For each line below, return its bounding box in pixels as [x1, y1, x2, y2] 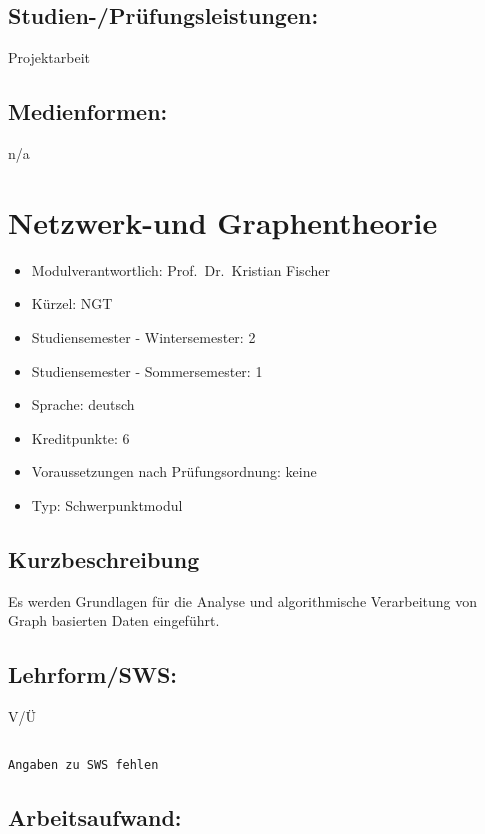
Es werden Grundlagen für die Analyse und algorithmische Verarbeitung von [8, 590, 478, 611]
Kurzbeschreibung [8, 543, 200, 574]
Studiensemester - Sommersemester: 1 [31, 360, 263, 381]
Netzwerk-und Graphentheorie [8, 201, 438, 242]
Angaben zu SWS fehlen [8, 758, 159, 773]
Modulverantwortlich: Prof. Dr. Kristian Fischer [31, 259, 330, 280]
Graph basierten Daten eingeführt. [8, 610, 220, 631]
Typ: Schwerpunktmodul [31, 494, 183, 515]
